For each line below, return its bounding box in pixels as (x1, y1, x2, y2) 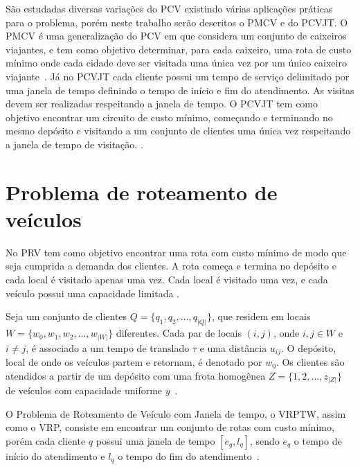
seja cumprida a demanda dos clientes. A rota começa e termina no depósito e (6, 258, 336, 273)
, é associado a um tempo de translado (26, 340, 190, 355)
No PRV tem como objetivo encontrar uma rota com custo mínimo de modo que (6, 245, 347, 259)
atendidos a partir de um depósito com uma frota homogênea (6, 368, 266, 382)
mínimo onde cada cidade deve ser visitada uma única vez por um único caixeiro (6, 55, 347, 70)
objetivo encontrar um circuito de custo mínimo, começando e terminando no (6, 109, 333, 124)
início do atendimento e (6, 448, 105, 463)
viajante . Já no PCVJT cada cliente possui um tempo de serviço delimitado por (6, 69, 350, 83)
